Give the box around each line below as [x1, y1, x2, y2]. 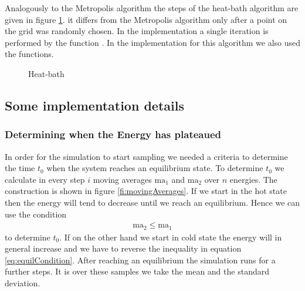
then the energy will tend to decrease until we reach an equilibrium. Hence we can [5, 196, 300, 208]
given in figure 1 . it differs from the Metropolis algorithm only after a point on [5, 13, 287, 25]
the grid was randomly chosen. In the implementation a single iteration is [5, 25, 269, 37]
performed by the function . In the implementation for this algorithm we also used [5, 36, 301, 48]
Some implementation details [5, 96, 184, 114]
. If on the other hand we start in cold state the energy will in [59, 230, 282, 243]
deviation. [5, 276, 40, 289]
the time [5, 162, 35, 174]
